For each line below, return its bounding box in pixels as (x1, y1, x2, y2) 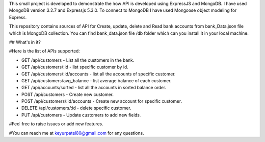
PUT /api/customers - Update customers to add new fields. (21, 112, 141, 118)
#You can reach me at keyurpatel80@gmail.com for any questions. (9, 130, 144, 136)
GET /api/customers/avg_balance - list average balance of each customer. (21, 77, 172, 83)
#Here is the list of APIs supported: (9, 48, 80, 54)
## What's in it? (9, 39, 41, 45)
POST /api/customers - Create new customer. (21, 91, 114, 97)
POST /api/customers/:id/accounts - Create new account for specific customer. (21, 98, 182, 104)
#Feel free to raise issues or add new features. (9, 121, 103, 127)
